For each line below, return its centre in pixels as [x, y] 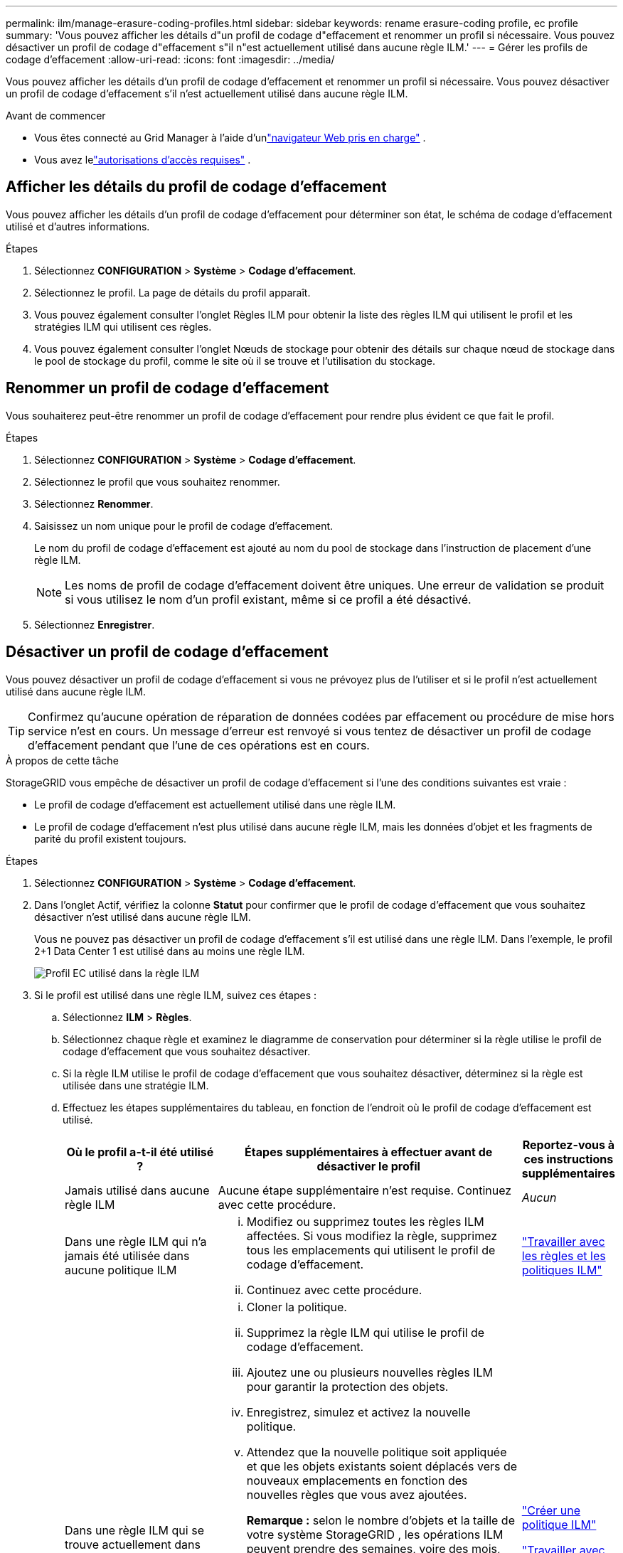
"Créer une [551, 1510]
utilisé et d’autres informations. [78, 226]
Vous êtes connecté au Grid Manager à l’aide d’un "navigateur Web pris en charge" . [230, 138]
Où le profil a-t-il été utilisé [140, 1152]
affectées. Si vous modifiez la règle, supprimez [372, 1236]
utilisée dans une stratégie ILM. [136, 1085]
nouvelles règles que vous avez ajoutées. [357, 1494]
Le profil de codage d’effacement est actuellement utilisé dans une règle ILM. [215, 804]
